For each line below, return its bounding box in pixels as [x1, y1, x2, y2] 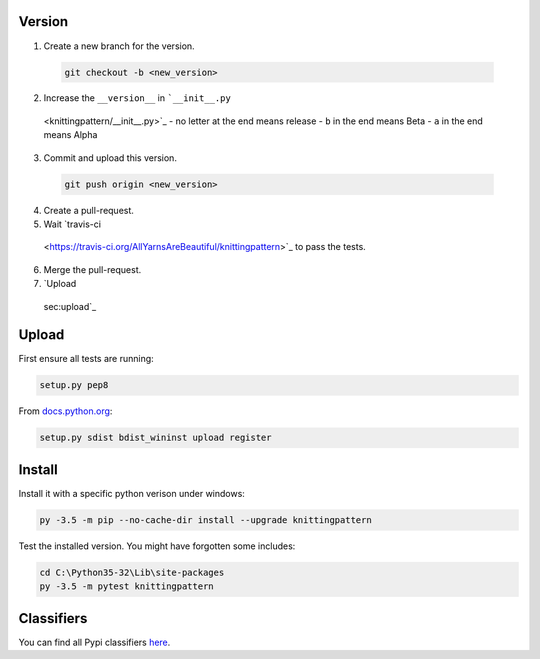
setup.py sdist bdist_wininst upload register [39, 432, 272, 444]
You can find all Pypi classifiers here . [18, 636, 171, 648]
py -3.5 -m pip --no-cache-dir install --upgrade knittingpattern [39, 514, 372, 525]
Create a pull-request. [43, 204, 135, 216]
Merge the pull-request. [43, 263, 142, 275]
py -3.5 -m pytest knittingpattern [39, 581, 214, 592]
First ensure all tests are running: [18, 353, 154, 365]
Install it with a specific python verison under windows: [18, 487, 245, 499]
